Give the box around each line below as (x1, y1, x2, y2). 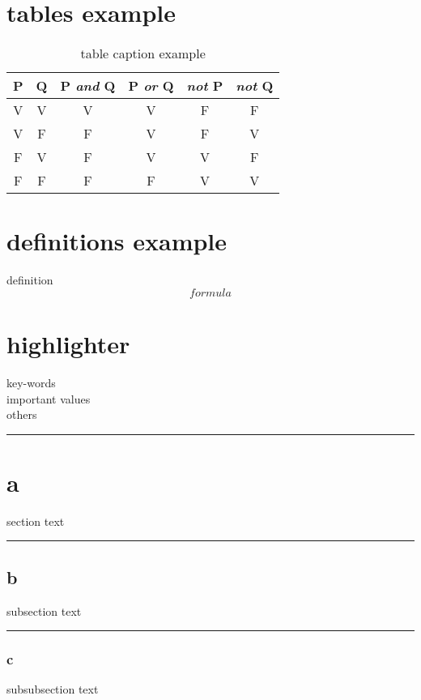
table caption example (80, 44, 206, 63)
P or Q (128, 76, 174, 96)
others (6, 406, 37, 423)
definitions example (6, 224, 228, 258)
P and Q (60, 76, 116, 96)
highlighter (6, 327, 130, 361)
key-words (6, 373, 56, 391)
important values (6, 390, 91, 407)
